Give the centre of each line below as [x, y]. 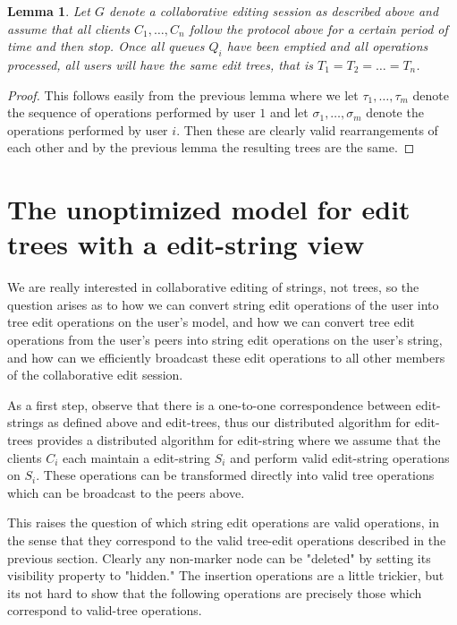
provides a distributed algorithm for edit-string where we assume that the [239, 440]
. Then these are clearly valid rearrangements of [307, 129]
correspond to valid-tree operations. [105, 610]
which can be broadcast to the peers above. [126, 492]
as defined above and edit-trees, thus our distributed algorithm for [229, 422]
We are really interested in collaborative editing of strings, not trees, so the [213, 287]
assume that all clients [69, 28]
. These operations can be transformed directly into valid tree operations [235, 475]
